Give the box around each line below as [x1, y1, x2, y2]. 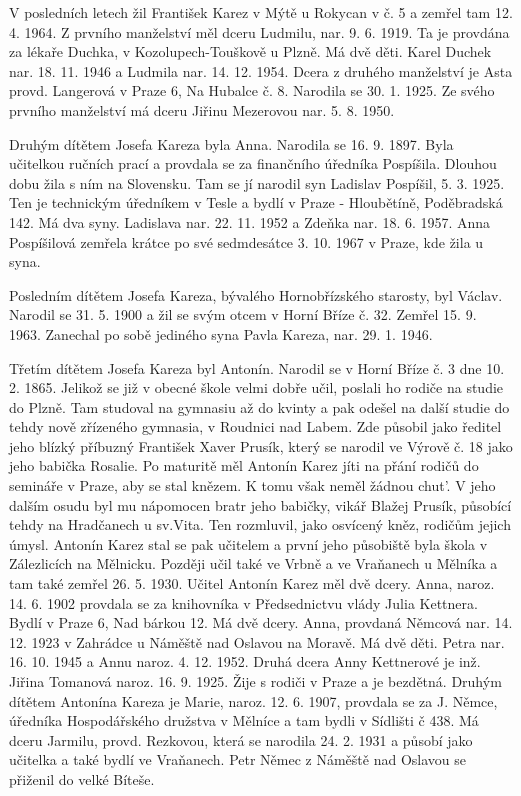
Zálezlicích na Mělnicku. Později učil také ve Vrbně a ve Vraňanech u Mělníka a [9, 553, 498, 574]
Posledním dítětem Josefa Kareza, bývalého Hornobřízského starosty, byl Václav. [9, 284, 503, 305]
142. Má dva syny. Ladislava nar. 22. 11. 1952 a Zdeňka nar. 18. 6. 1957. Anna [9, 211, 491, 232]
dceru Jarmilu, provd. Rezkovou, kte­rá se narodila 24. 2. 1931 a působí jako [9, 729, 473, 750]
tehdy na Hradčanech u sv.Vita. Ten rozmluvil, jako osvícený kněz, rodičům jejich [9, 514, 511, 535]
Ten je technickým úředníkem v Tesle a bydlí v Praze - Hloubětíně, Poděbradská [9, 192, 503, 213]
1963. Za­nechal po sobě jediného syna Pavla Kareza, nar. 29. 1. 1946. [9, 323, 433, 344]
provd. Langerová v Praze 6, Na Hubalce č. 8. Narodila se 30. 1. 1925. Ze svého [9, 80, 495, 101]
